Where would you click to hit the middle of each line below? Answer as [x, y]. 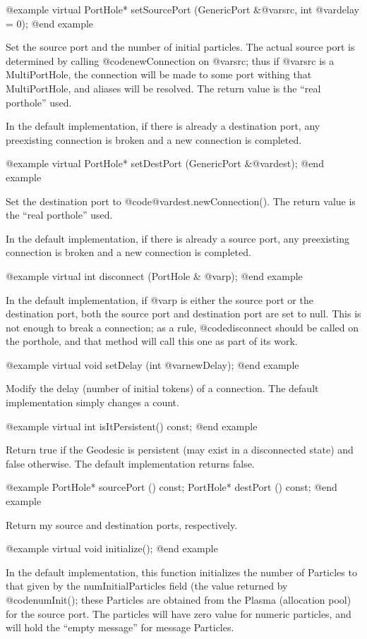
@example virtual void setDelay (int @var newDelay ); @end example [152, 364]
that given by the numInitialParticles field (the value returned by [147, 586]
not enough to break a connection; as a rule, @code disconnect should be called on [182, 327]
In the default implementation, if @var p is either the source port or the [160, 299]
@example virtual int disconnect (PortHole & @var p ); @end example [154, 275]
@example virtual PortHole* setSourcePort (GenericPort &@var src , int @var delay [182, 9]
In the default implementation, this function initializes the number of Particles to [181, 572]
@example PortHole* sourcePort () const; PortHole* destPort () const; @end [172, 487]
